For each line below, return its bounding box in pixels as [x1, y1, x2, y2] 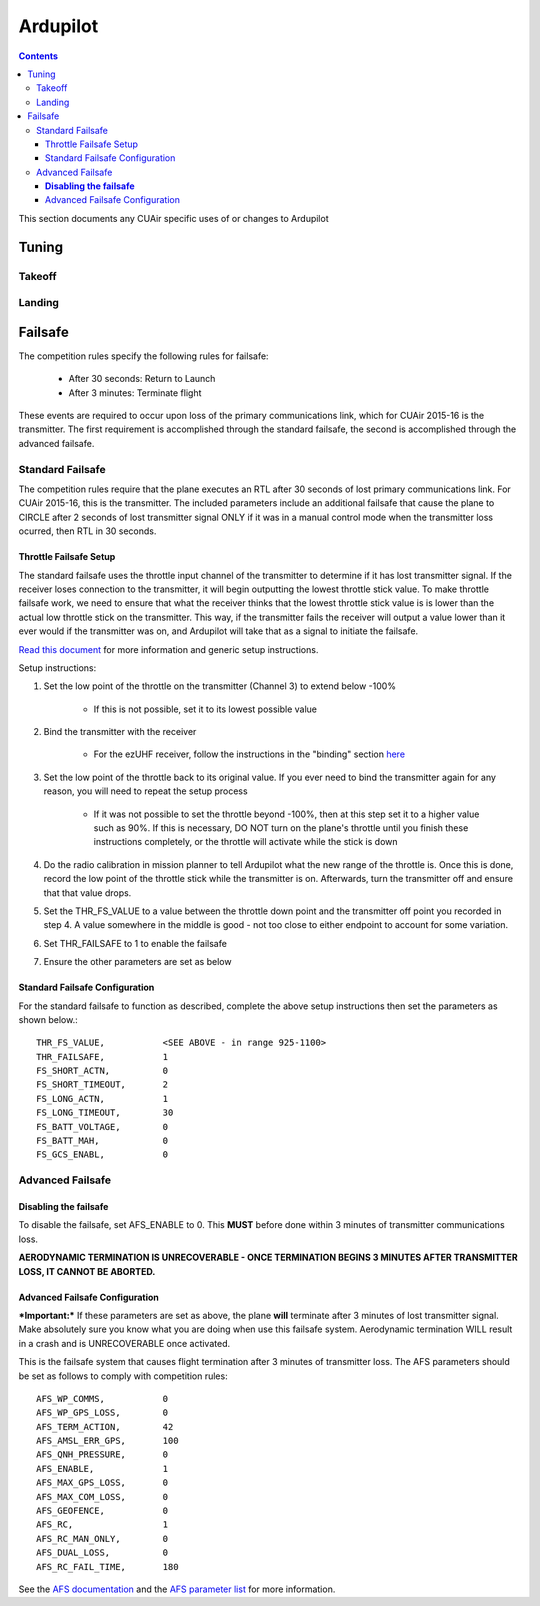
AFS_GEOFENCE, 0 [36, 1505, 169, 1517]
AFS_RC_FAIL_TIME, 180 [36, 1561, 179, 1572]
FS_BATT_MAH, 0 [36, 1135, 169, 1147]
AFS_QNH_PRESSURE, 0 [36, 1449, 169, 1460]
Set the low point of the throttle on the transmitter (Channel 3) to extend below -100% [43, 680, 397, 692]
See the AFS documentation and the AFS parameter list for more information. [18, 1583, 336, 1595]
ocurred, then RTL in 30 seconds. [18, 525, 157, 537]
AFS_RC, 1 [36, 1519, 169, 1530]
